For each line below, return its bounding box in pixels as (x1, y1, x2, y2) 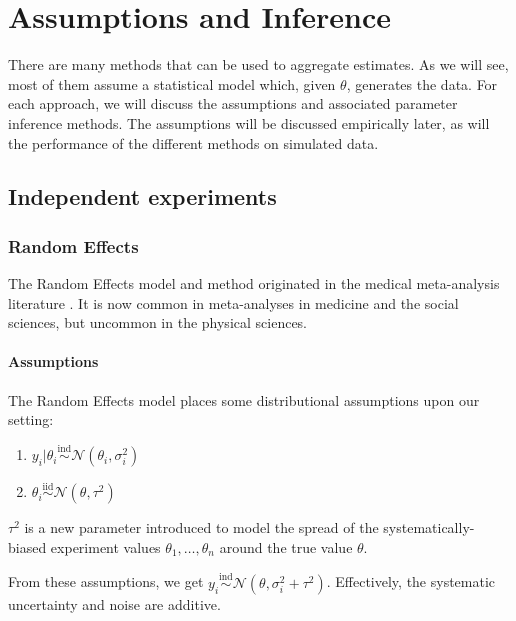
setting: (8, 409, 54, 430)
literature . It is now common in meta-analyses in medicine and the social (8, 292, 459, 313)
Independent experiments (8, 181, 277, 212)
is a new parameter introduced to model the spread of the (24, 517, 379, 538)
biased (8, 536, 47, 557)
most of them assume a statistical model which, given (8, 73, 336, 94)
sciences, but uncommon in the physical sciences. (8, 312, 308, 333)
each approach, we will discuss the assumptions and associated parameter (8, 93, 458, 114)
